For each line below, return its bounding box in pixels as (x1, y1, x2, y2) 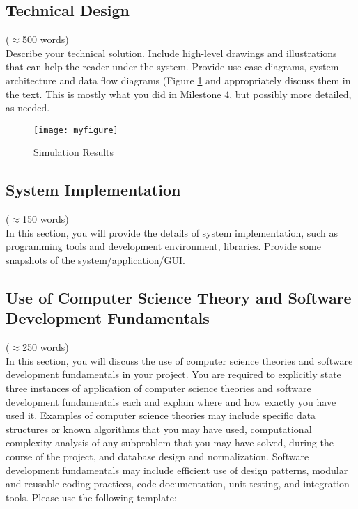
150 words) (22, 212, 69, 226)
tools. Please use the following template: (6, 490, 177, 504)
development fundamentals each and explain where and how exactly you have (6, 394, 336, 409)
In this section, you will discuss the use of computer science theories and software (6, 353, 353, 368)
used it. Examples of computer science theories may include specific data (6, 408, 316, 423)
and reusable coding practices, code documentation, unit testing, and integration (6, 476, 350, 491)
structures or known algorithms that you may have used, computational (6, 421, 312, 436)
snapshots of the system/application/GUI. (6, 253, 185, 267)
